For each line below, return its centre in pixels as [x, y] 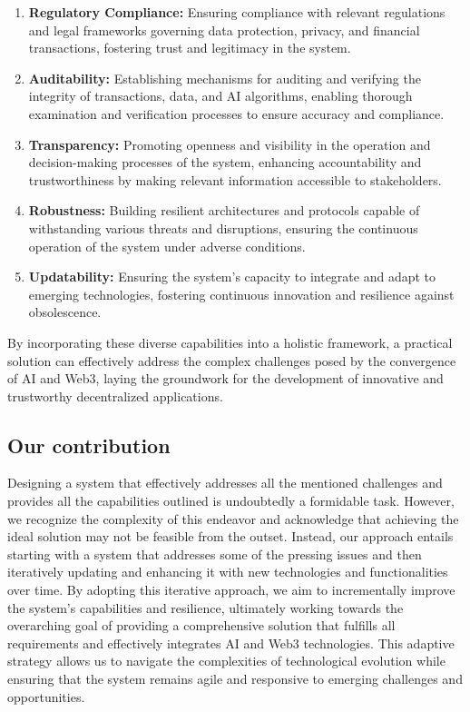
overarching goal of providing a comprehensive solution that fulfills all [201, 625]
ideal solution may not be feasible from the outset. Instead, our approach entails [230, 536]
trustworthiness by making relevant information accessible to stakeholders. [235, 179]
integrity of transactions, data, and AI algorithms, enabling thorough [220, 96]
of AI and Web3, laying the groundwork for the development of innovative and [225, 378]
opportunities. [46, 696]
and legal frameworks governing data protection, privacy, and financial [224, 30]
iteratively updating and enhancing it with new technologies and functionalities [228, 572]
